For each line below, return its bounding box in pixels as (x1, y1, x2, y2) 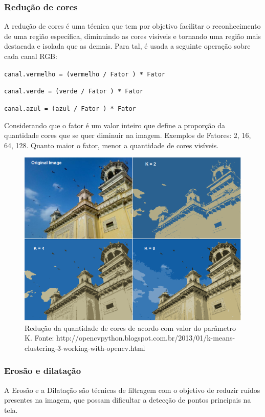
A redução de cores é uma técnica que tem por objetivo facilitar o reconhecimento (4, 21, 261, 31)
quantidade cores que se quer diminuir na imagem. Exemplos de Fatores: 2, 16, (4, 130, 251, 141)
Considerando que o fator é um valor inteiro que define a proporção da (4, 120, 225, 130)
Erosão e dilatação (4, 364, 81, 377)
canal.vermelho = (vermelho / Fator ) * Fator (4, 70, 165, 78)
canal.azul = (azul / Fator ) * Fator (4, 105, 136, 112)
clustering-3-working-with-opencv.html (25, 342, 145, 353)
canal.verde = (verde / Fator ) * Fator (4, 88, 144, 95)
